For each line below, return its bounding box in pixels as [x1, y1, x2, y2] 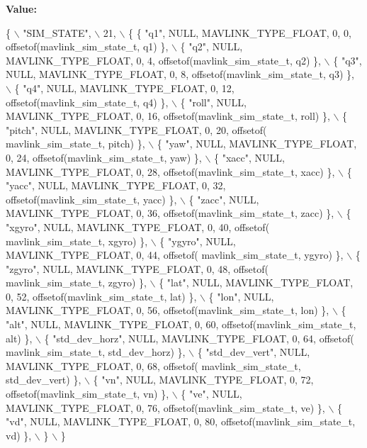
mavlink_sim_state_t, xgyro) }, [6, 233, 148, 248]
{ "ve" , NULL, [181, 386, 242, 401]
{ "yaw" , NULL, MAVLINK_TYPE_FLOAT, [157, 136, 357, 151]
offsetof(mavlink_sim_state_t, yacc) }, [6, 191, 177, 206]
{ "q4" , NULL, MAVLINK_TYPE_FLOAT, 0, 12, [14, 80, 235, 95]
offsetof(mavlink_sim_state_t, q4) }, [6, 94, 169, 109]
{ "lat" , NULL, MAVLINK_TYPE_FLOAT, [159, 275, 354, 290]
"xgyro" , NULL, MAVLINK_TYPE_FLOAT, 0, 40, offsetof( [6, 219, 270, 234]
